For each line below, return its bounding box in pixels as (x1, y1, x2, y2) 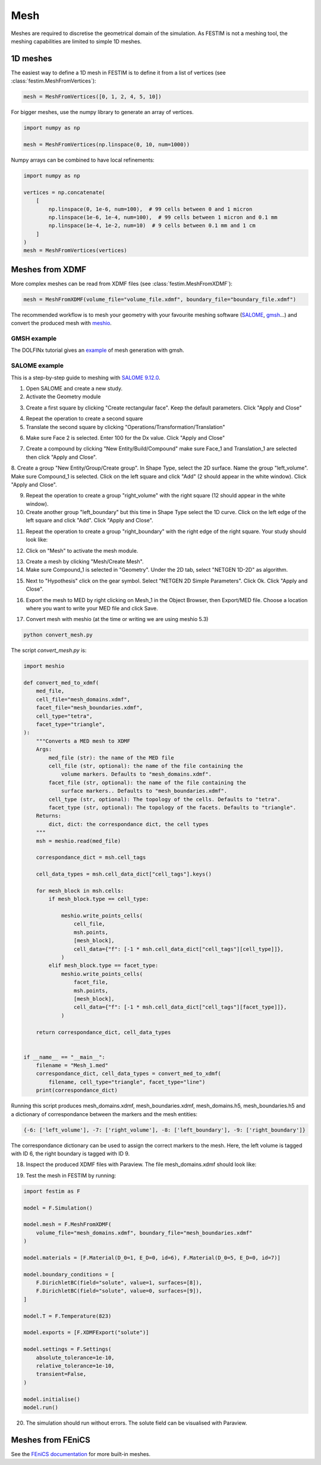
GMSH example (11, 335, 57, 343)
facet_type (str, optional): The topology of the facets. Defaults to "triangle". (48, 804, 297, 811)
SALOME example (11, 361, 64, 370)
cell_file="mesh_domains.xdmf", (36, 696, 131, 702)
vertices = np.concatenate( (23, 189, 105, 196)
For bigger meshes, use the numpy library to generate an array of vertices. (11, 109, 194, 116)
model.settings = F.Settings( (23, 1346, 112, 1353)
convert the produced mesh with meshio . (11, 320, 112, 327)
